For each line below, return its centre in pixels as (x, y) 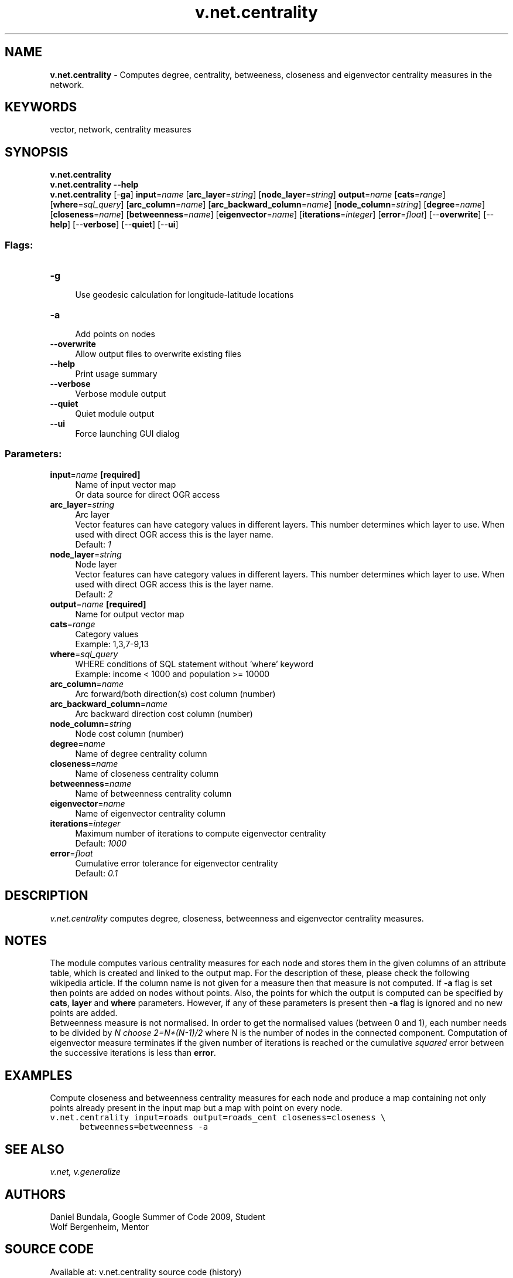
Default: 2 (94, 594)
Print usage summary (116, 374)
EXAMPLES (39, 1075)
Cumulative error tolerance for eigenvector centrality (177, 863)
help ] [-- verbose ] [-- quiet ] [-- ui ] (114, 225)
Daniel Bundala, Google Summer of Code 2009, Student (158, 1217)
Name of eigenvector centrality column (151, 813)
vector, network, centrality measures (121, 130)
